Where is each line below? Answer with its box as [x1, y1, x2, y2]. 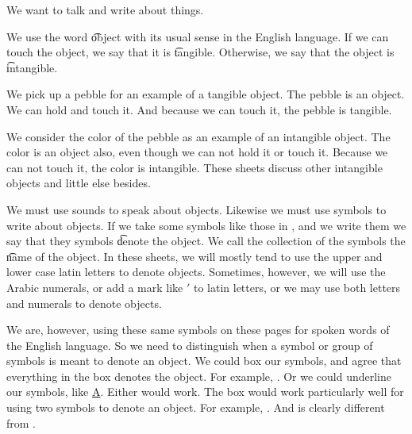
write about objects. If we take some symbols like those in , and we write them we [6, 217, 406, 233]
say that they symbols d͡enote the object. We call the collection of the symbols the [6, 232, 406, 249]
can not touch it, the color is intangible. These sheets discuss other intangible [6, 159, 383, 175]
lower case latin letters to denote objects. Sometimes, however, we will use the [6, 263, 386, 280]
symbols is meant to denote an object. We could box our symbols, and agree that [6, 352, 402, 369]
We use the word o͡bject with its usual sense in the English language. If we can [6, 28, 389, 44]
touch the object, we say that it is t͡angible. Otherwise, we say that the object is [6, 44, 395, 60]
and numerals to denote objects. [6, 294, 162, 311]
